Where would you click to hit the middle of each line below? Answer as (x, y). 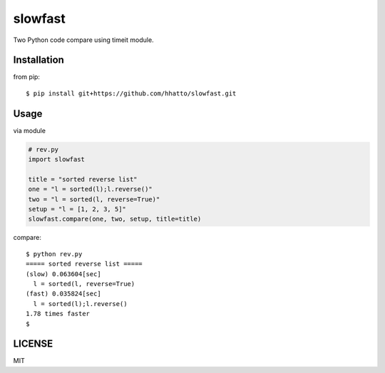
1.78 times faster (58, 314)
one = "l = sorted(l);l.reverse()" (90, 189)
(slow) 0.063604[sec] (63, 274)
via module (30, 130)
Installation (38, 60)
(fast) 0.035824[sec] (63, 294)
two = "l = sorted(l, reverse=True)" (94, 199)
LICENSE (33, 344)
